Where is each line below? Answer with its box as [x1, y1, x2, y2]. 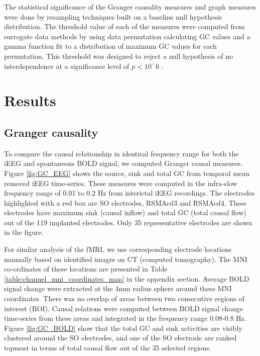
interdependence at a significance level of [4, 60, 129, 71]
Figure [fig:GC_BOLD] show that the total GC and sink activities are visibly [4, 322, 242, 333]
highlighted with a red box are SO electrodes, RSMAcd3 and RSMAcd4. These [4, 197, 247, 208]
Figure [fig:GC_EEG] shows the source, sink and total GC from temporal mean [4, 167, 250, 178]
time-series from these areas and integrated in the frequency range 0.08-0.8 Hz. [4, 313, 246, 323]
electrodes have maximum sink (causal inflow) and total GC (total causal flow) [4, 207, 247, 218]
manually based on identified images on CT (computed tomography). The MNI [4, 253, 247, 264]
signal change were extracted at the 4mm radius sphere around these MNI [4, 283, 232, 294]
